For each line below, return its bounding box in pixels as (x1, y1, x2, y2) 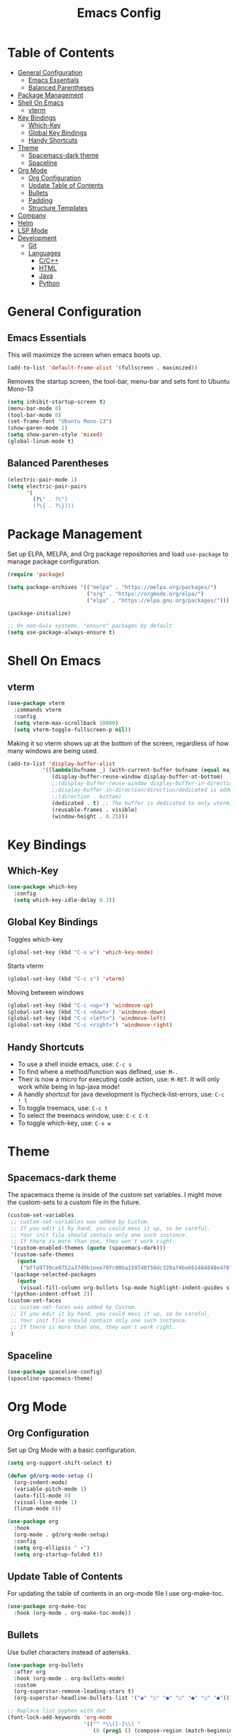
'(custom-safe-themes (10, 1251, 74, 1258)
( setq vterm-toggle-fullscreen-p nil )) (13, 726, 132, 733)
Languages (28, 249, 62, 257)
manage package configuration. (7, 557, 101, 566)
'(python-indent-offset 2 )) (10, 1291, 93, 1298)
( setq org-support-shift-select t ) (7, 1460, 113, 1467)
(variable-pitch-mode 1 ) (13, 1485, 87, 1492)
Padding (28, 196, 53, 205)
